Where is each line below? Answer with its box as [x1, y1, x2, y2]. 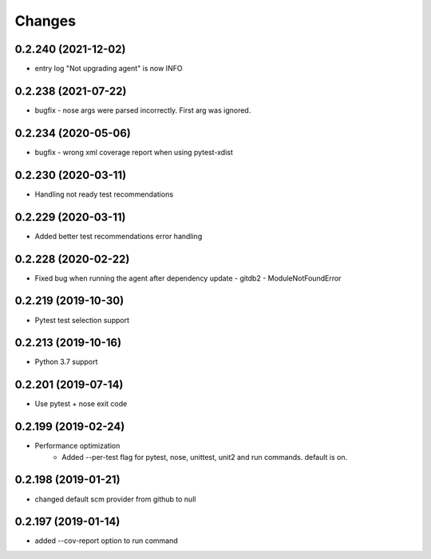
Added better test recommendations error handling [34, 231, 203, 241]
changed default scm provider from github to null [34, 494, 196, 504]
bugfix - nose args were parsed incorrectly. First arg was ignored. [34, 105, 251, 115]
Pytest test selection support [34, 315, 129, 325]
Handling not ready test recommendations [34, 189, 174, 199]
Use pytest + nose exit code [34, 399, 128, 409]
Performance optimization [34, 441, 121, 451]
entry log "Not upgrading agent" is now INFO [34, 64, 183, 74]
